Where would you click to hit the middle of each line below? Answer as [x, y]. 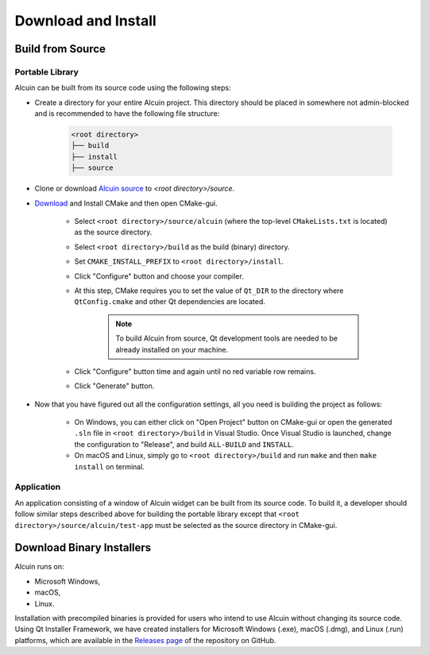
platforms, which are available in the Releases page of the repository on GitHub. [145, 640]
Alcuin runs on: [39, 567]
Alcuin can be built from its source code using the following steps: [123, 88]
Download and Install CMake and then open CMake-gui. [126, 203]
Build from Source [60, 49]
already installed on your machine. [172, 349]
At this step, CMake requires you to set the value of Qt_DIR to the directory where [209, 291]
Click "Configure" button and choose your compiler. [159, 276]
